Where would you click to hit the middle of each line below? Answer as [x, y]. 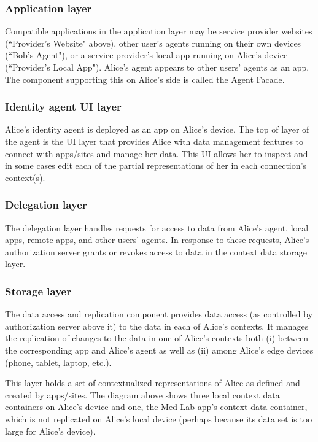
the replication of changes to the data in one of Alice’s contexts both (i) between [157, 338]
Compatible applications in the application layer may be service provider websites [159, 31]
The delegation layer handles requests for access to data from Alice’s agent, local [157, 227]
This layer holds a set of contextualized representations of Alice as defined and [153, 383]
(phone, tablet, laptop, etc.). [58, 362]
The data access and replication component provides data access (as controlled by [159, 314]
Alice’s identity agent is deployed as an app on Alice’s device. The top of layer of [157, 129]
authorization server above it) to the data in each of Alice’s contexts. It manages [157, 326]
